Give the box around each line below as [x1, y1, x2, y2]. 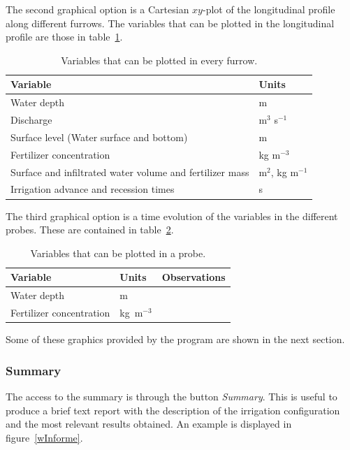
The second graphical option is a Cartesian [6, 2, 189, 16]
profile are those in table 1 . [6, 29, 123, 44]
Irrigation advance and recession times [10, 182, 175, 196]
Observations [161, 270, 226, 284]
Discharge [10, 112, 52, 127]
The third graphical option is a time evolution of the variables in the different [6, 208, 338, 223]
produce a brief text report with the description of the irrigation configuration [6, 402, 340, 417]
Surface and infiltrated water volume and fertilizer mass [10, 164, 249, 179]
